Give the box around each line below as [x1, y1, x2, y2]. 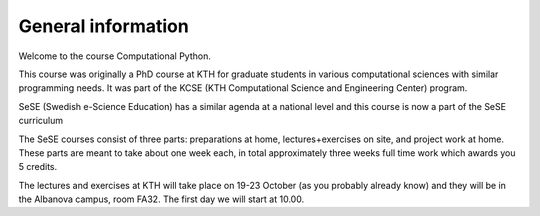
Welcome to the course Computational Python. [18, 50, 212, 62]
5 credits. [18, 161, 58, 173]
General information [18, 15, 189, 37]
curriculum [18, 115, 64, 127]
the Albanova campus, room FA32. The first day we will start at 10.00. [18, 193, 305, 205]
